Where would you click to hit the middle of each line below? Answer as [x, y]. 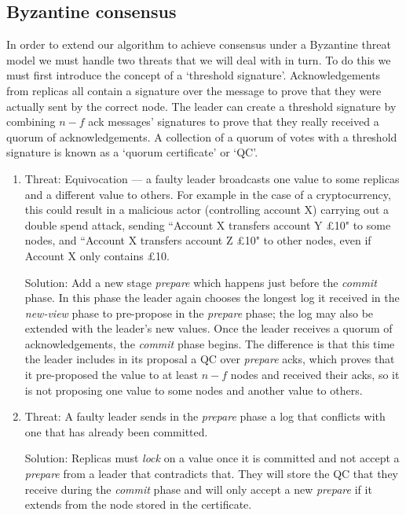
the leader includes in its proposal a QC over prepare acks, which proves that [210, 359]
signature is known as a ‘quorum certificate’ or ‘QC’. [132, 152]
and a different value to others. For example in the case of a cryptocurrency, [208, 194]
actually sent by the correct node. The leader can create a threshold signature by [201, 106]
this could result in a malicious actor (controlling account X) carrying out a [207, 210]
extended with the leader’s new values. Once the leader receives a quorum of [208, 328]
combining [31, 121]
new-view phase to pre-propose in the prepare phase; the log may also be [199, 313]
